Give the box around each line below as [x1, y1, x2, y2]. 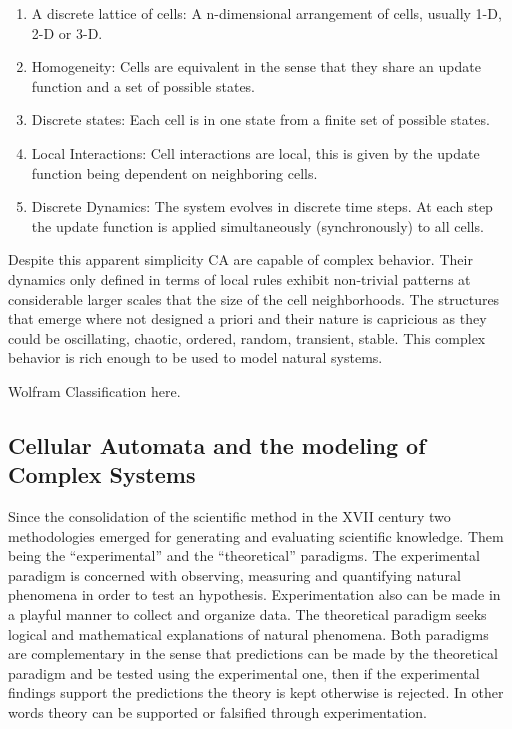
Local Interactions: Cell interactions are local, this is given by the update [31, 142, 480, 163]
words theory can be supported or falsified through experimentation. [8, 702, 427, 723]
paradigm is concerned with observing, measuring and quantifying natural [8, 564, 461, 585]
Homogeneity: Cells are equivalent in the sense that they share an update [31, 56, 481, 77]
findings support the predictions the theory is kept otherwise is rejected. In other [8, 682, 504, 703]
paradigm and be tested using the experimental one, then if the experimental [8, 662, 480, 683]
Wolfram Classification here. [8, 380, 181, 401]
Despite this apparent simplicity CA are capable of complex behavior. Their [8, 249, 473, 270]
